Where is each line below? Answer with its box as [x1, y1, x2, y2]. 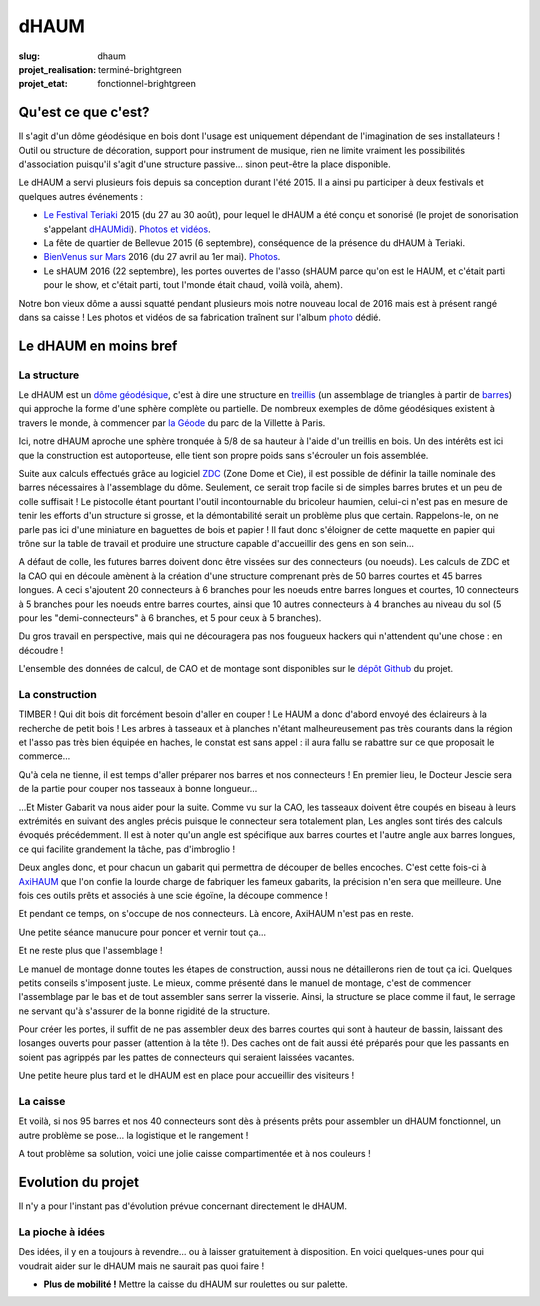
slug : [18, 50, 40, 62]
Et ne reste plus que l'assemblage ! [18, 945, 164, 957]
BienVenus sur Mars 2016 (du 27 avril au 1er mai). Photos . [43, 251, 281, 263]
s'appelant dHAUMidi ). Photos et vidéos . [43, 223, 211, 235]
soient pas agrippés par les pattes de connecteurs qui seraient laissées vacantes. [18, 1051, 355, 1063]
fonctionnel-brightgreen [97, 78, 197, 90]
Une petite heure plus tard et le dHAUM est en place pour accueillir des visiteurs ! [18, 1070, 355, 1082]
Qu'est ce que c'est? [18, 104, 150, 121]
